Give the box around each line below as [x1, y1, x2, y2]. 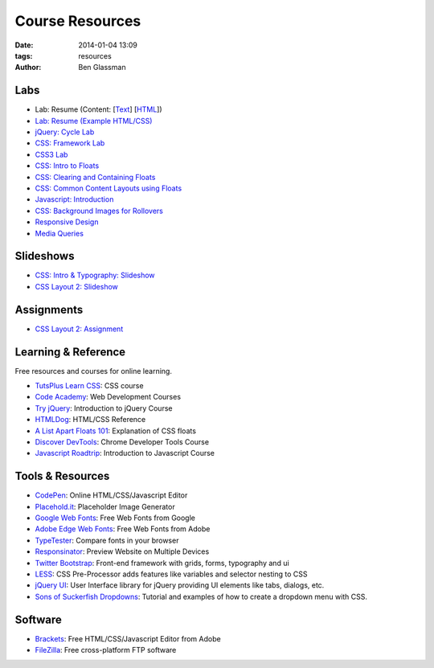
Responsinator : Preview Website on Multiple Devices [35, 547, 210, 556]
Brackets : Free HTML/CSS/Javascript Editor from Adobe [35, 633, 221, 643]
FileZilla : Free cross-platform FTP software [35, 645, 177, 655]
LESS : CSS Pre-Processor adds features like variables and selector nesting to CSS [35, 569, 308, 579]
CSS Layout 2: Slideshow [35, 281, 118, 291]
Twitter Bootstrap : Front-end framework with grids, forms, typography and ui [35, 558, 289, 568]
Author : [14, 63, 42, 72]
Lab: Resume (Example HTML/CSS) [35, 116, 153, 125]
